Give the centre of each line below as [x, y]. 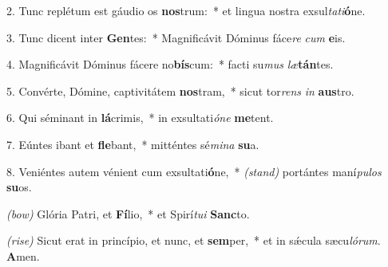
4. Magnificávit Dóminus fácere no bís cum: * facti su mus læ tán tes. [170, 64]
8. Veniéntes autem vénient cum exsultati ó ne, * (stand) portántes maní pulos [194, 171]
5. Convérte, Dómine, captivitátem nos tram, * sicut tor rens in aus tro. [180, 90]
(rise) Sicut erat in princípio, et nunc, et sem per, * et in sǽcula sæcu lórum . [194, 240]
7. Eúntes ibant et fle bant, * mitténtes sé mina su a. [133, 144]
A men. [23, 255]
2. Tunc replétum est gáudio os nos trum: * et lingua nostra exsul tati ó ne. [186, 10]
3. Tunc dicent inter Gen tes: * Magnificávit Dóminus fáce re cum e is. [176, 37]
